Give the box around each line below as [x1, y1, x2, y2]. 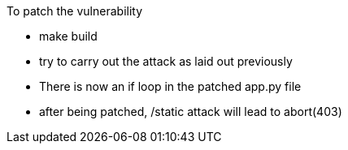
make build [39, 29, 98, 43]
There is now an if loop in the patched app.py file [39, 79, 302, 93]
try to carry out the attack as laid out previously [39, 54, 293, 68]
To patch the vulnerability [7, 4, 143, 18]
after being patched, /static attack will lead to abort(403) [39, 105, 342, 118]
